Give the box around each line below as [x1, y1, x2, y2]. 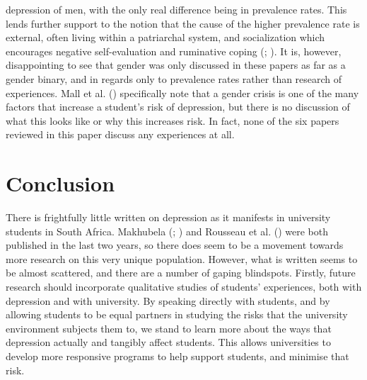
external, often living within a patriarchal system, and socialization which [6, 30, 325, 45]
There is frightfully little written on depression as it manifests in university [6, 210, 331, 225]
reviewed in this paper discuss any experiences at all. [6, 127, 235, 142]
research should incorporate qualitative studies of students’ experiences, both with [6, 279, 362, 294]
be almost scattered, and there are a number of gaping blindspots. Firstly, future [6, 265, 356, 280]
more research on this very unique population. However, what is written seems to [6, 251, 358, 266]
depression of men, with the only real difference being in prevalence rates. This [6, 2, 347, 16]
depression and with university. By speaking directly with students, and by [6, 293, 330, 308]
